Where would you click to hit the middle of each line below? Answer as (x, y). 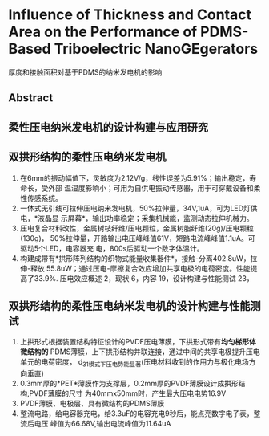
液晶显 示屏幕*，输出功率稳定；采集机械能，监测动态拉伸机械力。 (145, 218)
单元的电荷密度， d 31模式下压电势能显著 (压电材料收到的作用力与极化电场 (134, 363)
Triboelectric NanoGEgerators (156, 49)
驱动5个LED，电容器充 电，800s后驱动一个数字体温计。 (112, 248)
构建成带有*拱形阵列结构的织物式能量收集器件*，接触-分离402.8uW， (135, 258)
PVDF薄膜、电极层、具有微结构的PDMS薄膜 (92, 404)
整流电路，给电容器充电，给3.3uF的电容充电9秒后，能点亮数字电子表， (137, 414)
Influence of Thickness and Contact (130, 15)
